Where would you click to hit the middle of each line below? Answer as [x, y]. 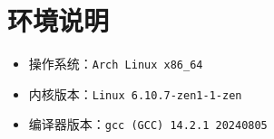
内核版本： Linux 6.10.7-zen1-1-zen [135, 93]
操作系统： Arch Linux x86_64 [116, 64]
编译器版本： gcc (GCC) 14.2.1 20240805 [148, 124]
